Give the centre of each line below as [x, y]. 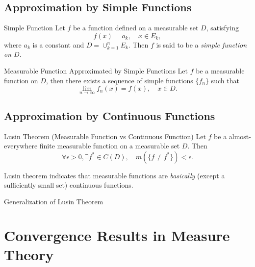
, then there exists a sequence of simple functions [119, 80]
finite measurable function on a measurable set [110, 146]
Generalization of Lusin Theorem [54, 201]
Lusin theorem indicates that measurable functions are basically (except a [115, 175]
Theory [29, 254]
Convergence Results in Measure [117, 235]
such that [225, 80]
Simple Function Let [35, 28]
